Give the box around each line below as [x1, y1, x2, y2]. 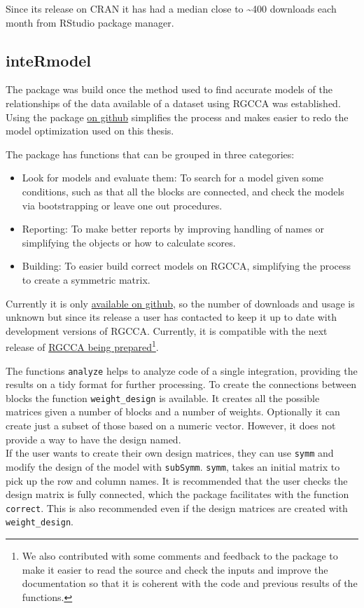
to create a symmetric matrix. [22, 272, 150, 286]
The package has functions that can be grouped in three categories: [6, 146, 295, 161]
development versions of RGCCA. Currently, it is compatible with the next [6, 323, 328, 338]
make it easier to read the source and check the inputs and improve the [22, 562, 328, 576]
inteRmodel [6, 49, 92, 71]
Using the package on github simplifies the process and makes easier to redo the [6, 109, 349, 124]
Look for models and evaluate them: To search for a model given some [22, 170, 324, 185]
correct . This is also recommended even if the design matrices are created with [6, 500, 348, 515]
